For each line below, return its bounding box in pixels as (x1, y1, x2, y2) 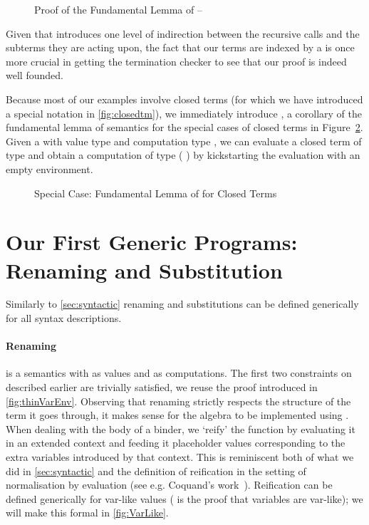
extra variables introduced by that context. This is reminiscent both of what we (6, 449, 354, 464)
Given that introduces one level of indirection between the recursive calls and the (6, 26, 360, 41)
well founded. (6, 68, 63, 83)
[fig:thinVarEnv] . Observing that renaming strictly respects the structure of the (6, 393, 351, 408)
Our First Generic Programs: (6, 227, 298, 256)
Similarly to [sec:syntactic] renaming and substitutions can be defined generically (6, 296, 359, 311)
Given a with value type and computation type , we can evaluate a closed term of (6, 133, 362, 148)
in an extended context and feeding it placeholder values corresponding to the (6, 435, 345, 450)
